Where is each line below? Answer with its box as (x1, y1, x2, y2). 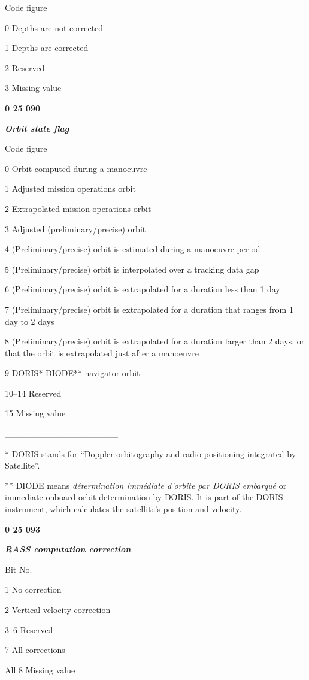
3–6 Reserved (5, 623, 53, 636)
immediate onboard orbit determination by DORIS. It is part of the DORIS (5, 491, 283, 503)
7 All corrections (5, 643, 65, 656)
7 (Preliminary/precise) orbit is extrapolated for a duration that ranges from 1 (5, 303, 293, 315)
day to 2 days (5, 315, 54, 327)
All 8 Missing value (5, 663, 75, 676)
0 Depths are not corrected (5, 21, 104, 34)
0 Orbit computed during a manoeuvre (5, 162, 147, 174)
